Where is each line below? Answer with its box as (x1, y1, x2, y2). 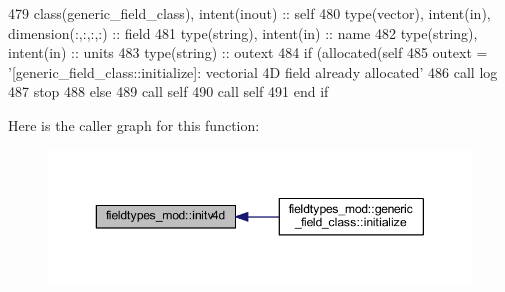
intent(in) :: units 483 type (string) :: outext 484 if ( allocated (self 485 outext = (8, 42, 488, 63)
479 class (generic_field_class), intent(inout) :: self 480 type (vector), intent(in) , (8, 3, 491, 23)
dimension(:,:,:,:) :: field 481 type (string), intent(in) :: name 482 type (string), (8, 22, 478, 43)
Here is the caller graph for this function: (8, 114, 260, 135)
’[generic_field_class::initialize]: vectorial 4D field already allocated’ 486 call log (8, 61, 498, 82)
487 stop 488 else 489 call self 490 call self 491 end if (8, 81, 329, 102)
